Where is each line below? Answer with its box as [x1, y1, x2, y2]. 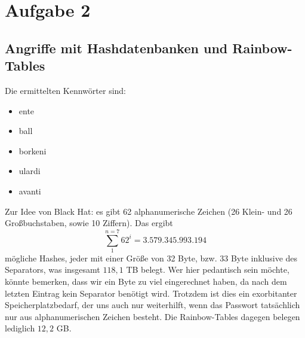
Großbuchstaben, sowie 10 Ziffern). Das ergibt [5, 217, 173, 229]
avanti [19, 184, 41, 197]
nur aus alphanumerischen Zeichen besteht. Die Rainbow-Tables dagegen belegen [5, 310, 300, 322]
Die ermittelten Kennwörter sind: [5, 84, 126, 96]
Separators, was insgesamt [5, 263, 100, 276]
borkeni [19, 144, 47, 157]
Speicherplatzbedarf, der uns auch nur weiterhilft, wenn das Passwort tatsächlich [5, 299, 300, 311]
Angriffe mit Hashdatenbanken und [5, 38, 228, 57]
